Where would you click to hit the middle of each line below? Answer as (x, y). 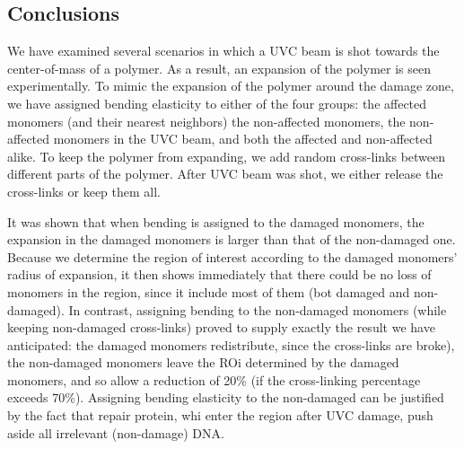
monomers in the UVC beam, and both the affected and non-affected (243, 139)
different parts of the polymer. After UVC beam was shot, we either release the (225, 174)
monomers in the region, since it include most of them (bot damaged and (209, 291)
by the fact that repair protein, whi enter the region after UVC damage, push (220, 415)
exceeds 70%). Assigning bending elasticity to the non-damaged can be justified (226, 397)
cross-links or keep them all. (84, 191)
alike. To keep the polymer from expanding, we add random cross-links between (227, 156)
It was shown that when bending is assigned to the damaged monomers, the (216, 221)
